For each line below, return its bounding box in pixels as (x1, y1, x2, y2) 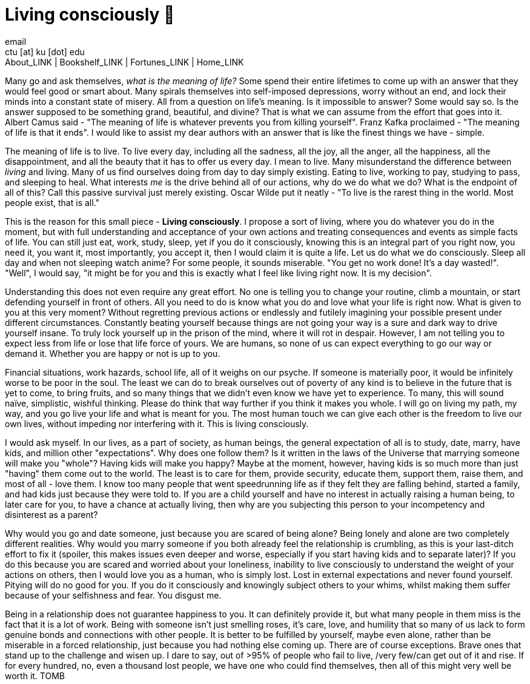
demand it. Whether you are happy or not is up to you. (5, 348, 220, 359)
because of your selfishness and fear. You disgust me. (5, 589, 222, 600)
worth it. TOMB (5, 670, 65, 681)
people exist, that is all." (5, 197, 100, 208)
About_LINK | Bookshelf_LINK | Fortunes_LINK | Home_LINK (5, 56, 244, 67)
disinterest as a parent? (5, 509, 98, 520)
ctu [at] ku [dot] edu (5, 46, 85, 57)
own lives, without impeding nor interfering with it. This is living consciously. (5, 418, 309, 429)
